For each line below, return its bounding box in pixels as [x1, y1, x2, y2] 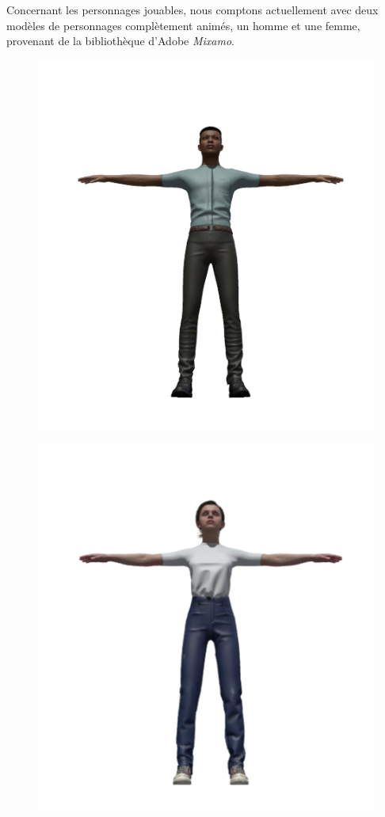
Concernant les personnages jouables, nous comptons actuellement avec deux [6, 2, 379, 17]
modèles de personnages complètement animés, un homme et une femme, [6, 17, 360, 33]
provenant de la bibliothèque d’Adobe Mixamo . [6, 32, 234, 49]
